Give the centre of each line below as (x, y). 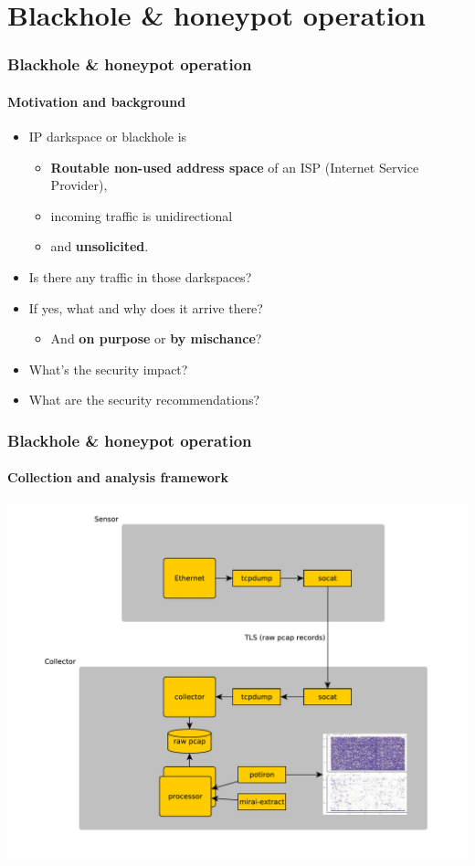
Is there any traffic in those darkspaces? (140, 276)
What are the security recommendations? (144, 400)
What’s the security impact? (108, 369)
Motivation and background (97, 101)
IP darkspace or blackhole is (108, 137)
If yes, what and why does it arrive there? (146, 307)
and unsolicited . (100, 246)
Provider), (79, 185)
